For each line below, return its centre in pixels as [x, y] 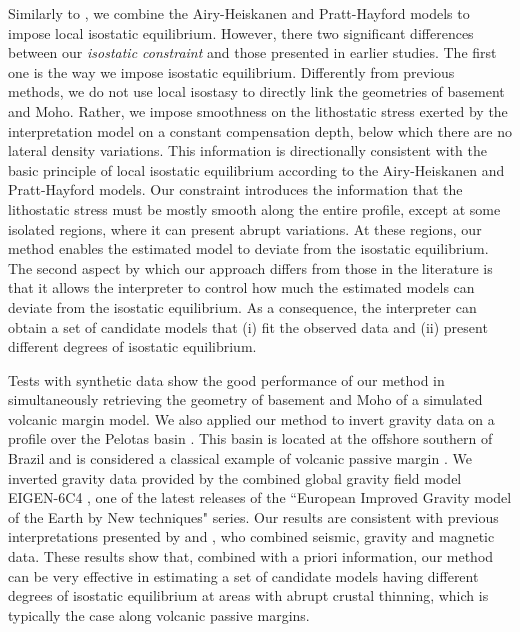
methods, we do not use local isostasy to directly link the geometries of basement [256, 91]
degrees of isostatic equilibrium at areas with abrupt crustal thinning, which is [248, 595]
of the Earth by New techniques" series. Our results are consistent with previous [253, 516]
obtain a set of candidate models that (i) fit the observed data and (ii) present [248, 326]
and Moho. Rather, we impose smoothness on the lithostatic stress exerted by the [258, 110]
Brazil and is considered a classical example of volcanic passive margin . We [240, 458]
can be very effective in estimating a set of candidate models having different [243, 575]
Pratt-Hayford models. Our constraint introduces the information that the [235, 189]
